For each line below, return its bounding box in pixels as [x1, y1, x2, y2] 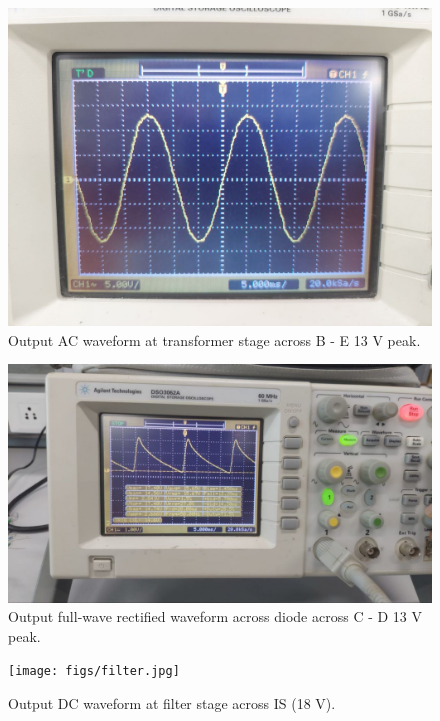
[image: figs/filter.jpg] [8, 664, 180, 679]
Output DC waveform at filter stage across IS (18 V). [8, 693, 336, 714]
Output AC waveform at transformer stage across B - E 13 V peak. [8, 329, 421, 350]
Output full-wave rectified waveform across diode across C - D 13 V [8, 606, 422, 627]
